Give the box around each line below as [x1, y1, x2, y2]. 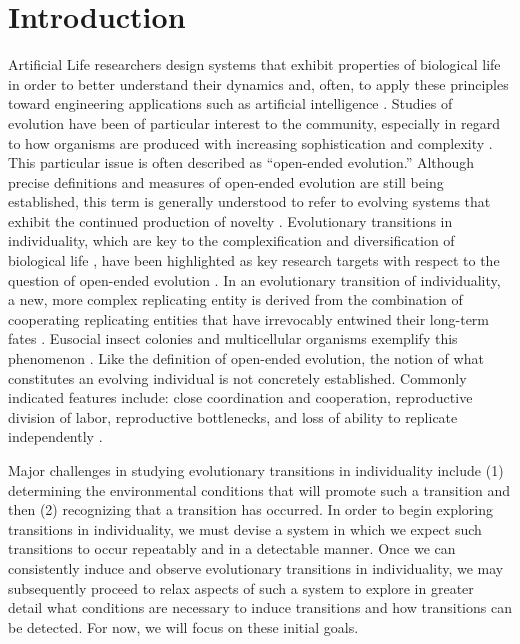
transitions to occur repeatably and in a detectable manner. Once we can [8, 538, 456, 559]
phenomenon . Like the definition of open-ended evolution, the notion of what [8, 348, 484, 369]
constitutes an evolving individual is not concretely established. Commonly [8, 367, 467, 388]
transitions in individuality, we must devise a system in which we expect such [8, 518, 482, 539]
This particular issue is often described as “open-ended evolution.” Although [8, 152, 475, 173]
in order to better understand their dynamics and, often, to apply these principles [8, 73, 509, 94]
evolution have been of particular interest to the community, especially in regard [8, 112, 500, 133]
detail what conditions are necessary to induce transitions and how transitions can [8, 597, 512, 618]
